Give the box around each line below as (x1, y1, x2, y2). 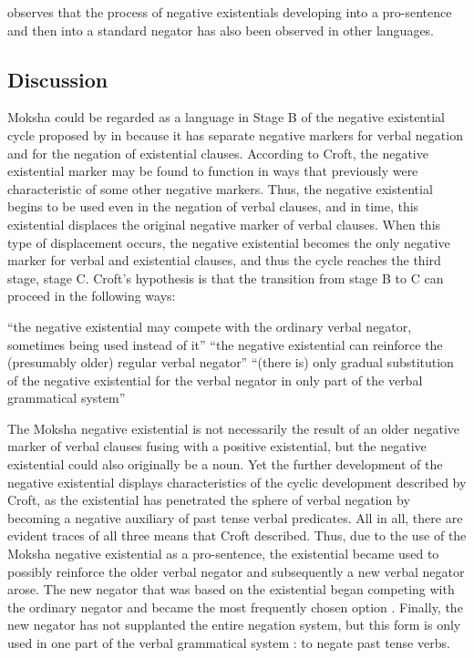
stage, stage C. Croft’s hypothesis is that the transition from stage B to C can (7, 268, 444, 287)
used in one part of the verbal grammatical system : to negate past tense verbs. (7, 633, 450, 653)
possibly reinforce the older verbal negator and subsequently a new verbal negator (7, 561, 465, 581)
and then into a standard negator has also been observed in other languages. (7, 20, 435, 39)
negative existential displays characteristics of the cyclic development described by (7, 472, 467, 491)
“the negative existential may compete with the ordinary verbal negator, (7, 316, 412, 335)
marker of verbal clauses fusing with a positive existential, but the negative (7, 437, 427, 456)
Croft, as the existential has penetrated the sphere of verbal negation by (7, 490, 410, 509)
